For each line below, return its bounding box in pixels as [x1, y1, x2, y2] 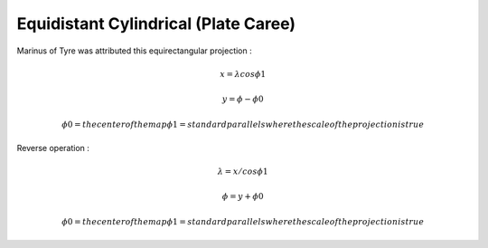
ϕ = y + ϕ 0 [221, 191, 264, 202]
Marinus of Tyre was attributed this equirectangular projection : [16, 45, 252, 56]
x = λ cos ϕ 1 [220, 69, 267, 79]
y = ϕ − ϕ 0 [221, 94, 264, 104]
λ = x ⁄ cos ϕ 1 [217, 167, 268, 176]
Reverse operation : [16, 142, 90, 153]
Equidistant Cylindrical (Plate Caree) [16, 14, 296, 33]
